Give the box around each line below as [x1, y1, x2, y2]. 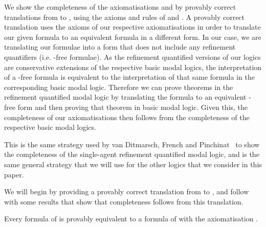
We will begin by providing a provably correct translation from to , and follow [4, 186, 249, 197]
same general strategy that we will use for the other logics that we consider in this [4, 158, 262, 169]
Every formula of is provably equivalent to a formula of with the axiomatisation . [4, 213, 258, 224]
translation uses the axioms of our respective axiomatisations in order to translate [4, 21, 261, 32]
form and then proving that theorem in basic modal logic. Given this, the [17, 101, 248, 112]
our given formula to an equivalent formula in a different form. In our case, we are [4, 31, 261, 42]
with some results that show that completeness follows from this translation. [4, 196, 243, 207]
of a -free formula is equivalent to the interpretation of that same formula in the [4, 72, 255, 82]
